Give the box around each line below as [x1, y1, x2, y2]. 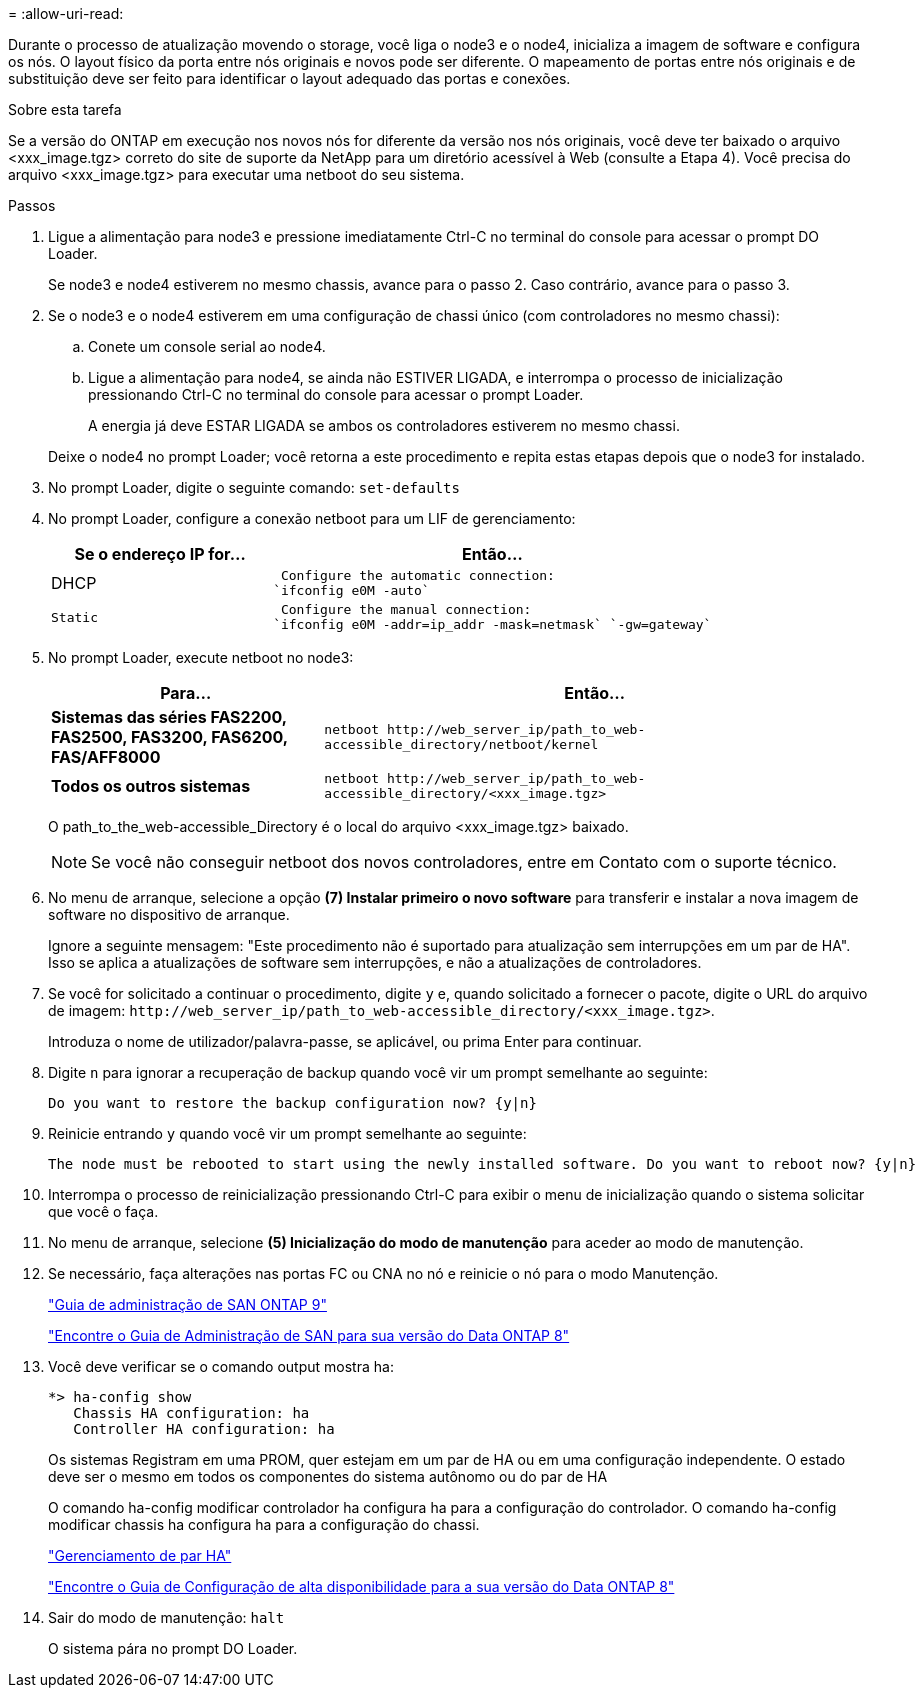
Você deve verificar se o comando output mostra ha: [48, 1358, 394, 1375]
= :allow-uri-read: [8, 5, 124, 22]
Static [51, 609, 98, 625]
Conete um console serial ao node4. [88, 338, 326, 355]
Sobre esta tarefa [8, 101, 122, 118]
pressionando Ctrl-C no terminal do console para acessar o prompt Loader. [88, 386, 584, 403]
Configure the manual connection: [280, 602, 532, 617]
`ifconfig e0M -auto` [273, 583, 430, 598]
